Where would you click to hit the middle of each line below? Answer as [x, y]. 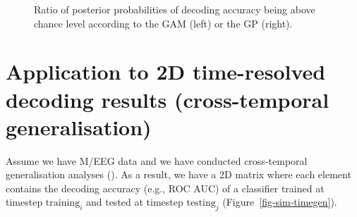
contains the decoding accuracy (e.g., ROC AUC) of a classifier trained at [165, 188]
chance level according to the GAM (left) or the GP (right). [163, 23]
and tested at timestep [134, 202]
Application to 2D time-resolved [166, 72]
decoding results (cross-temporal [168, 99]
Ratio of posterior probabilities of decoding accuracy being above [175, 9]
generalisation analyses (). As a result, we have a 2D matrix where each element [178, 174]
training [63, 203]
